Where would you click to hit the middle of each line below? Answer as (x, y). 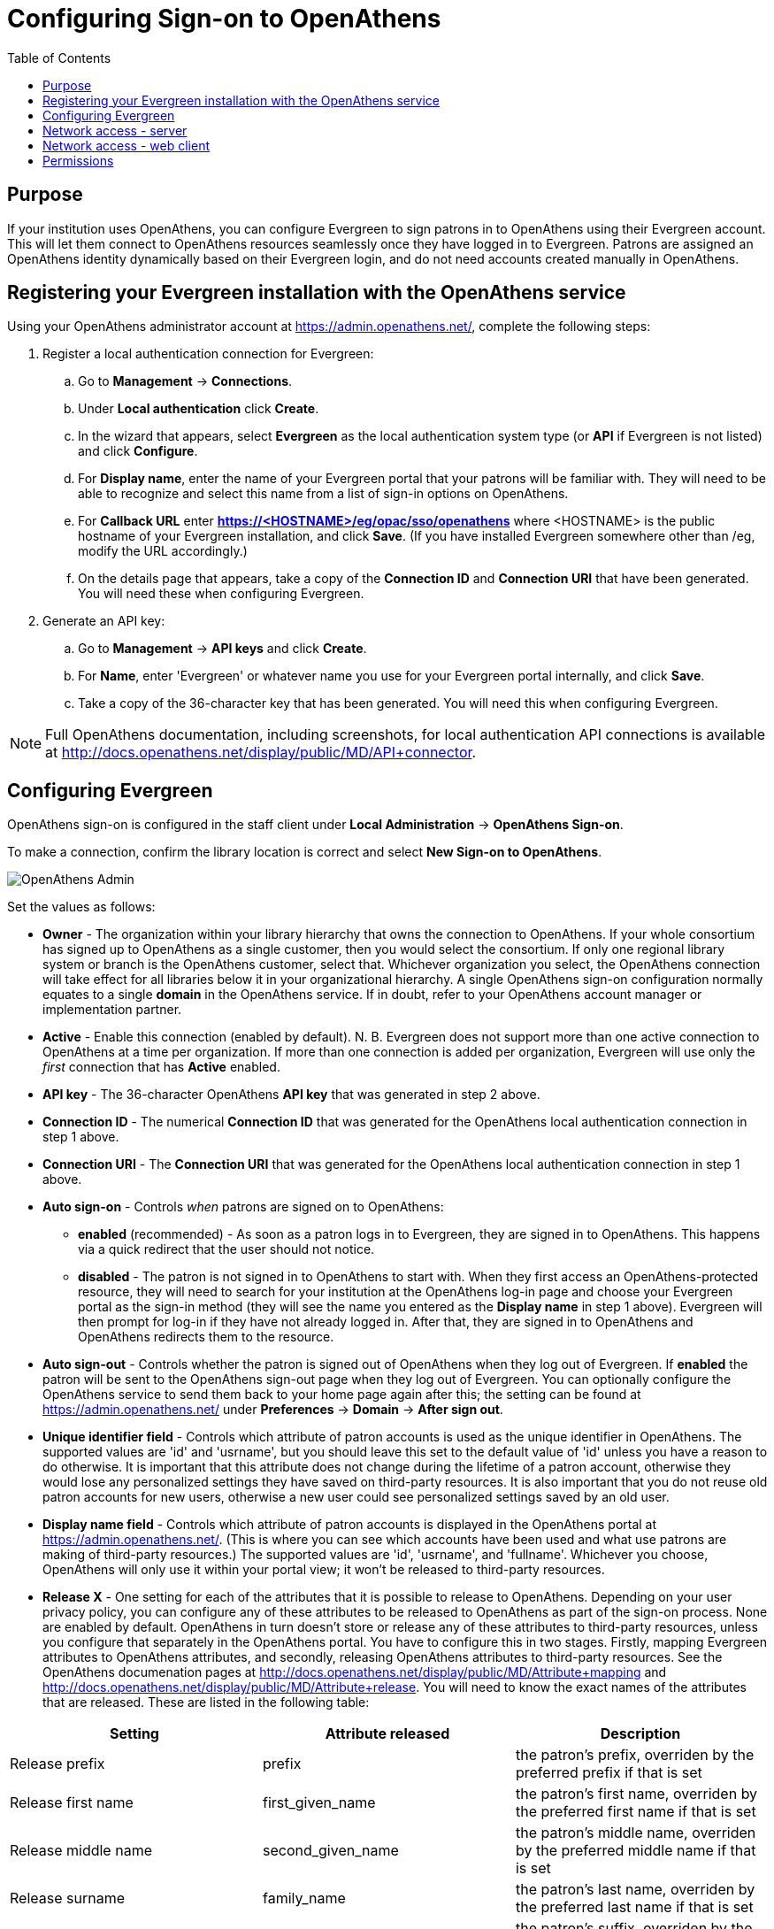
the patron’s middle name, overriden (636, 1833)
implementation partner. (112, 1010)
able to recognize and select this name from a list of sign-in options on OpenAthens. (323, 494)
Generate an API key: (104, 621)
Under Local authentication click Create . (199, 409)
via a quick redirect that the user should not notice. (226, 1249)
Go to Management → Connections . (185, 381)
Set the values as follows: (81, 907)
